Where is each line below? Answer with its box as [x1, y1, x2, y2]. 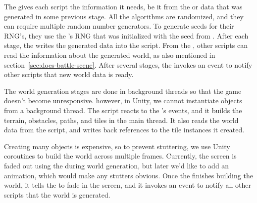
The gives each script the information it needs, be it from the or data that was [4, 1, 243, 11]
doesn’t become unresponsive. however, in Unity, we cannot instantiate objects [4, 95, 242, 106]
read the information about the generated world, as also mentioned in [4, 49, 215, 60]
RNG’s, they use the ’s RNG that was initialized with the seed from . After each [4, 30, 249, 41]
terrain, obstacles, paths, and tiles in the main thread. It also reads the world [4, 115, 239, 125]
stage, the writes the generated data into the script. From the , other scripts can [4, 40, 248, 50]
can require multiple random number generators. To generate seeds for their [4, 21, 234, 31]
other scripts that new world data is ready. [4, 69, 134, 80]
